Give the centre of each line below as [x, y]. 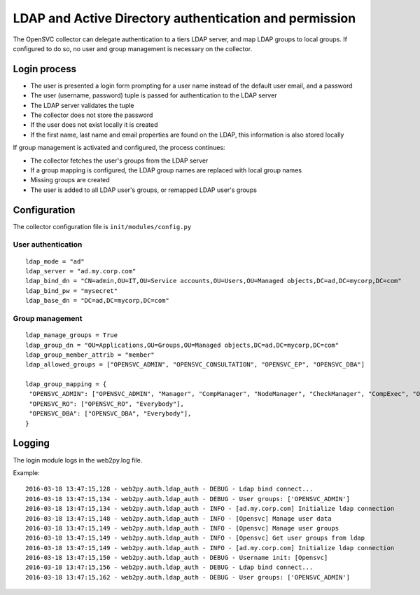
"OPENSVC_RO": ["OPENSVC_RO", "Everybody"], [107, 404]
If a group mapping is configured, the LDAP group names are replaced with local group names [166, 170]
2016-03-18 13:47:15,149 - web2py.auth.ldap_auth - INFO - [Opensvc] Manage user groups [182, 528]
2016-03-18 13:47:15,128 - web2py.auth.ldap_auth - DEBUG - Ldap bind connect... [169, 489]
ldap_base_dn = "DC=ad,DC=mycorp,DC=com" [97, 301]
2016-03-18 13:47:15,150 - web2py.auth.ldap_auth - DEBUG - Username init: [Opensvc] [177, 558]
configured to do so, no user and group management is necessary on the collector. [132, 48]
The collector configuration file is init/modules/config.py [102, 226]
